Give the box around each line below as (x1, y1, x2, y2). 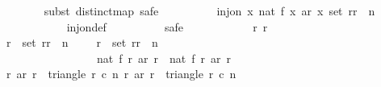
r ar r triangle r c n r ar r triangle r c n (6, 65, 237, 82)
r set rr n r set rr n (6, 34, 158, 51)
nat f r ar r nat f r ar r (96, 49, 231, 66)
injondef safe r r (66, 18, 268, 35)
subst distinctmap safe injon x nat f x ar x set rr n (44, 2, 375, 19)
